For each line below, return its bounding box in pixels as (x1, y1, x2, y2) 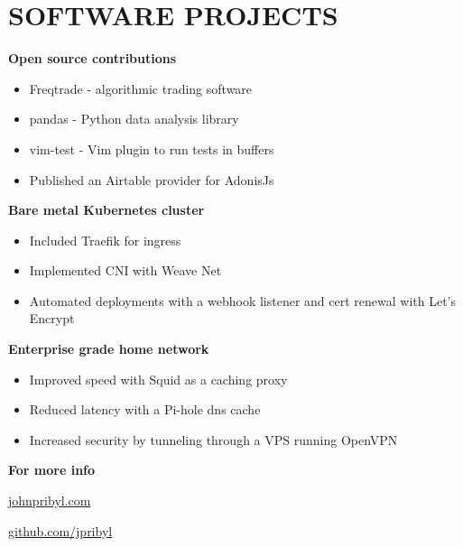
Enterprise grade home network (8, 339, 209, 358)
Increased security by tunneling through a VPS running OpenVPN (29, 430, 398, 449)
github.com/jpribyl (8, 521, 113, 540)
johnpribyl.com (8, 491, 91, 510)
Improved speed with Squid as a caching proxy (29, 369, 288, 388)
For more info (8, 460, 96, 479)
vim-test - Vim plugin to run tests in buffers (29, 139, 274, 158)
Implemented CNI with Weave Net (29, 261, 222, 280)
